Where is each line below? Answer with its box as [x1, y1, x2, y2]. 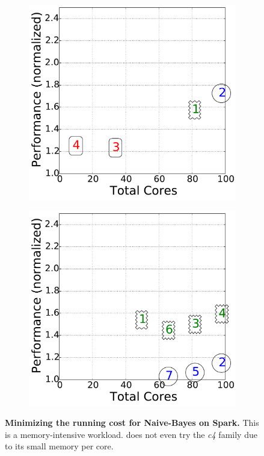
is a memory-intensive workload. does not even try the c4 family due [5, 428, 257, 440]
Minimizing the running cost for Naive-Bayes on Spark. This [5, 416, 259, 429]
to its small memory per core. [5, 440, 114, 452]
